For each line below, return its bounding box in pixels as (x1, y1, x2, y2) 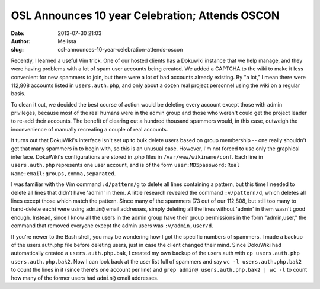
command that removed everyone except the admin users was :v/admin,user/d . (11, 222, 213, 229)
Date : (11, 30, 25, 37)
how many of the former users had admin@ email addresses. (11, 274, 159, 281)
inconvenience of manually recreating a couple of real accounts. (11, 126, 168, 133)
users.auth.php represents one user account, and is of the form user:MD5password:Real (11, 162, 240, 169)
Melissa (57, 37, 77, 44)
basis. (11, 90, 26, 97)
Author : (11, 37, 31, 44)
